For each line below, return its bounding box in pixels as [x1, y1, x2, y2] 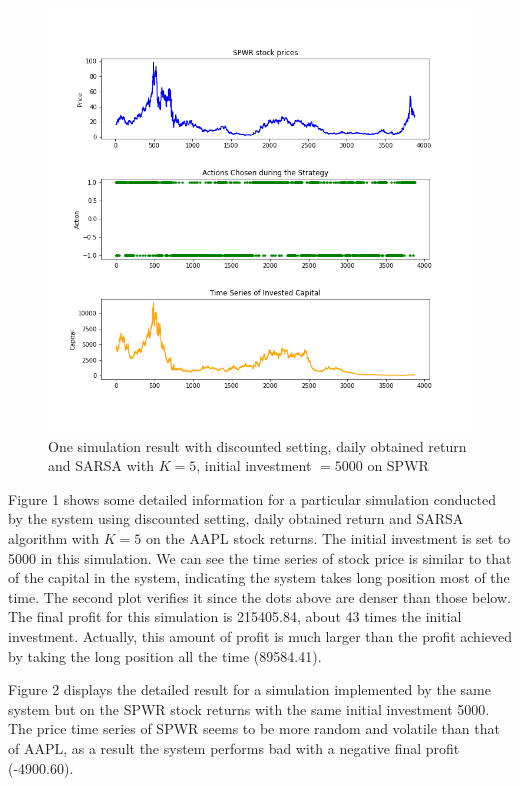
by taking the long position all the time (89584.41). [8, 645, 322, 666]
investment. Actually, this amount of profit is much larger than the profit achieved [8, 625, 513, 646]
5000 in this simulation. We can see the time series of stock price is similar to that [8, 547, 512, 568]
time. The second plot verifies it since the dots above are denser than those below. [8, 586, 511, 607]
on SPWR [367, 455, 429, 476]
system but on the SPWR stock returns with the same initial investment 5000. [8, 698, 490, 719]
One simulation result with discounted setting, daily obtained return [48, 435, 467, 456]
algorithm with [8, 527, 100, 548]
